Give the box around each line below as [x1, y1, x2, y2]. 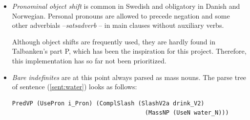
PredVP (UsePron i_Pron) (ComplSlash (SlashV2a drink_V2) [12, 100, 205, 107]
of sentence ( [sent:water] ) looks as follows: [12, 81, 137, 92]
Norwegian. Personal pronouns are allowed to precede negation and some [12, 10, 230, 20]
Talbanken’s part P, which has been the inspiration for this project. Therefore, [12, 46, 247, 56]
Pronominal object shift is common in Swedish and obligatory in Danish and [12, 1, 240, 11]
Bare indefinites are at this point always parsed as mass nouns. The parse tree [12, 72, 247, 82]
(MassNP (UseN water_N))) [145, 109, 229, 117]
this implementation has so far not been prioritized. [12, 55, 167, 65]
